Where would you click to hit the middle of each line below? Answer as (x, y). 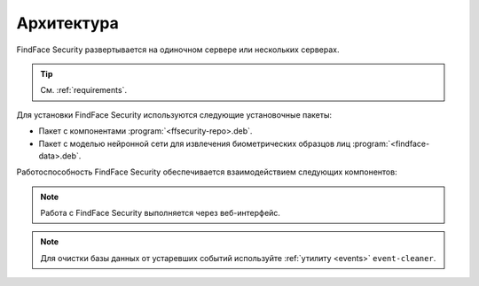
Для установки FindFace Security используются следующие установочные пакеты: (174, 114)
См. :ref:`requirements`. (84, 90)
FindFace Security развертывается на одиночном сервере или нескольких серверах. (178, 50)
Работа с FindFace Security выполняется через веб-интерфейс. (161, 213)
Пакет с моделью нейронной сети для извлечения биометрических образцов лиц (194, 143)
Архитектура (68, 23)
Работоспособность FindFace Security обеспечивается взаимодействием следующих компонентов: (207, 172)
